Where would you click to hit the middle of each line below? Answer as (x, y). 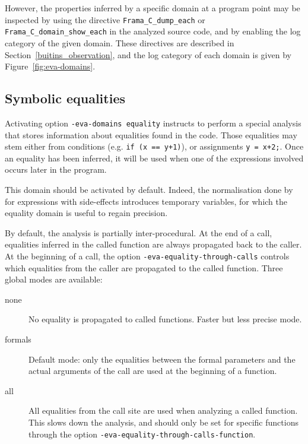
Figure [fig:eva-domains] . (50, 66)
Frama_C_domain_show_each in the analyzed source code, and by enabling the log (153, 31)
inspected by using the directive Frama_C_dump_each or (105, 19)
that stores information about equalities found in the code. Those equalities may (151, 134)
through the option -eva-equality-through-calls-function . (142, 434)
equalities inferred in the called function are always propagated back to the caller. (153, 244)
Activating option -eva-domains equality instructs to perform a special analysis (153, 123)
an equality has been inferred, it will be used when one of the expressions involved (154, 158)
